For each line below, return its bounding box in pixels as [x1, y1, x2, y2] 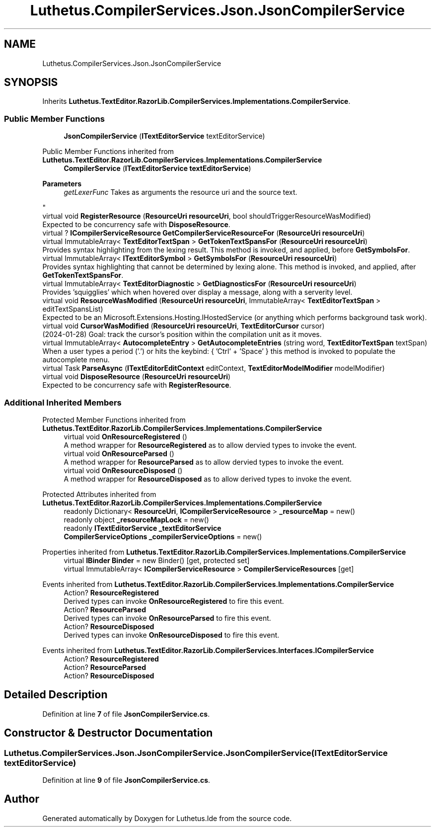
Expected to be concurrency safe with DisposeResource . [42, 220, 230, 229]
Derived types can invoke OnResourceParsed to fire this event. [64, 613, 271, 622]
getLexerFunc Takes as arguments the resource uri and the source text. [64, 188, 297, 197]
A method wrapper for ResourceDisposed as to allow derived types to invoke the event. [64, 474, 352, 483]
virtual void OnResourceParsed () [64, 449, 174, 458]
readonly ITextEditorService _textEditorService [64, 523, 221, 532]
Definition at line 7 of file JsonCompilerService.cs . [42, 709, 210, 718]
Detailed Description [4, 688, 108, 701]
